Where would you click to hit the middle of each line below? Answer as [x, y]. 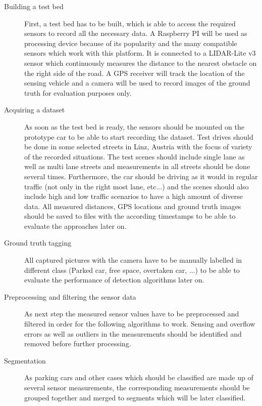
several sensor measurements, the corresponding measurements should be [137, 387]
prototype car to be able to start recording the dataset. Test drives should [139, 136]
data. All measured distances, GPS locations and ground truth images [133, 206]
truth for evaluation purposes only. [78, 92]
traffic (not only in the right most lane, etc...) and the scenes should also [137, 186]
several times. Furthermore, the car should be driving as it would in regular [141, 176]
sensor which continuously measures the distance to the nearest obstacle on [141, 63]
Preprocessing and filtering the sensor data [70, 296]
